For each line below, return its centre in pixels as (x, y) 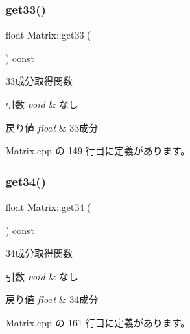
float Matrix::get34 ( (48, 207)
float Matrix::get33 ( (48, 35)
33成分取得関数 (39, 81)
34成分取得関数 (39, 253)
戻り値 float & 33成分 (52, 127)
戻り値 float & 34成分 (52, 299)
